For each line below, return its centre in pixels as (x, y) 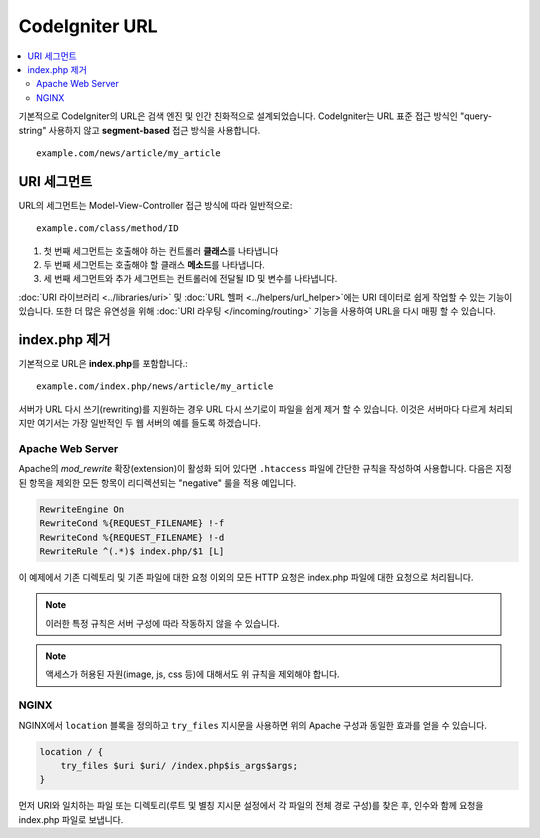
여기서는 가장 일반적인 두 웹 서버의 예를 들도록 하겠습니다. (149, 423)
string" (32, 130)
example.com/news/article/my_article (129, 153)
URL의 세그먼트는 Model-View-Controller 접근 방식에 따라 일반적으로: (155, 205)
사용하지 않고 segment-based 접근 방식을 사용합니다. (154, 130)
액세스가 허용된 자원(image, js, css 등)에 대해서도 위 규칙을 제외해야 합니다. (192, 674)
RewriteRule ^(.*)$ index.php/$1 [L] (132, 551)
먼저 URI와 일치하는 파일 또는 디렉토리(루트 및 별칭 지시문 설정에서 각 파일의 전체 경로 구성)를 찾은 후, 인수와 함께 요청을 (251, 806)
